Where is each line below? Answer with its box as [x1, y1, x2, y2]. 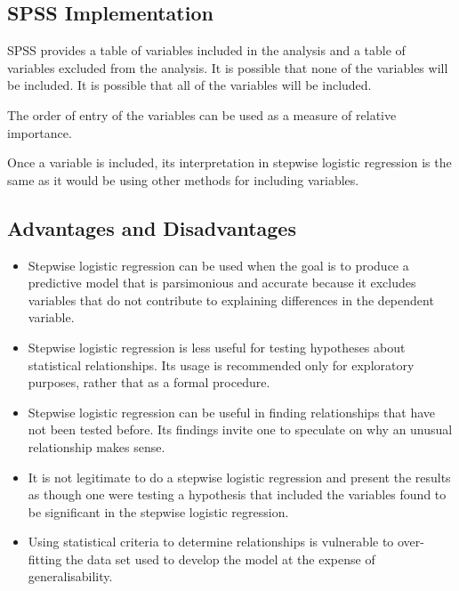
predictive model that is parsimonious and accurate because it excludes [28, 273, 416, 292]
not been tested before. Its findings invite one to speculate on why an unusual [28, 420, 453, 439]
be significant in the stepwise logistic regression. [28, 502, 289, 521]
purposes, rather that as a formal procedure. [28, 373, 270, 392]
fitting [28, 549, 62, 568]
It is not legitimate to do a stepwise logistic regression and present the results [28, 467, 451, 486]
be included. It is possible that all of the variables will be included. [7, 76, 372, 94]
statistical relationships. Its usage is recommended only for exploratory [28, 355, 415, 374]
